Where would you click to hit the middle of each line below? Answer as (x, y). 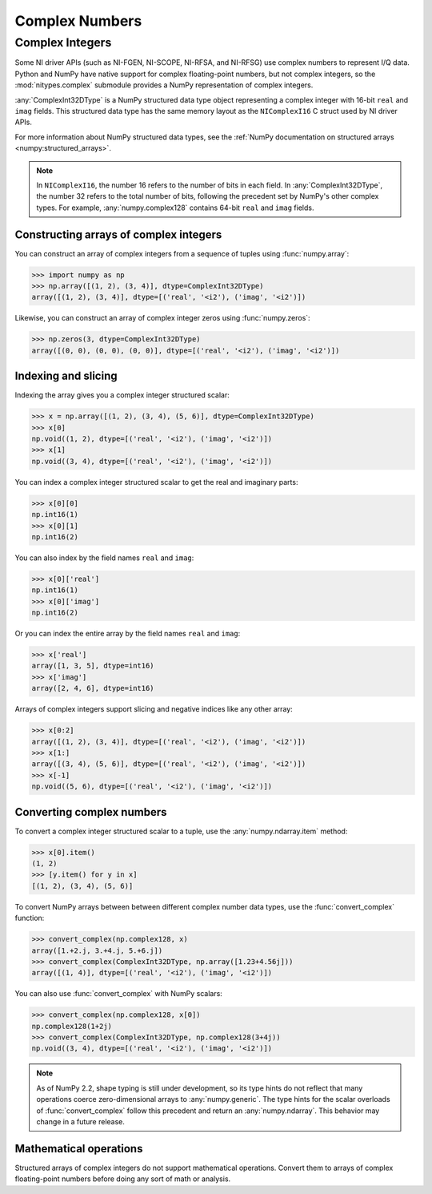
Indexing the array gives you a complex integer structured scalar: (122, 395)
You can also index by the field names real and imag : (104, 558)
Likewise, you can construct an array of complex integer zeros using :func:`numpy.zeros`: (163, 318)
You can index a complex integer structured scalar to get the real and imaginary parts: (156, 482)
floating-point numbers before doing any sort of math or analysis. (123, 1179)
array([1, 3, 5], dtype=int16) (93, 666)
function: (30, 918)
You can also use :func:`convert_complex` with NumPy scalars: (119, 994)
